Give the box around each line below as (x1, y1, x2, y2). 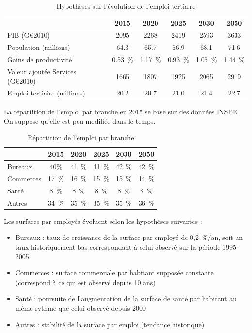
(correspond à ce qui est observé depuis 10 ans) (15, 277, 156, 287)
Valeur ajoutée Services (7, 66, 77, 76)
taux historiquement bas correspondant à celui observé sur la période (15, 241, 220, 252)
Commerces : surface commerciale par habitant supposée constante (15, 268, 214, 278)
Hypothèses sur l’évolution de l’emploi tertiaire (56, 1, 196, 11)
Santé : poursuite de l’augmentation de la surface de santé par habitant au (15, 293, 236, 303)
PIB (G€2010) (7, 30, 50, 40)
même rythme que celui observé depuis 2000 (15, 302, 146, 313)
